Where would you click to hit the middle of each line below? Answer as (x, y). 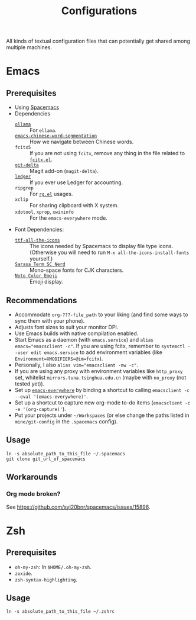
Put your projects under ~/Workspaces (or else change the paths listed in (102, 415)
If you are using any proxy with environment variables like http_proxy (99, 371)
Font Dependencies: (39, 230)
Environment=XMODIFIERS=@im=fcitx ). (59, 359)
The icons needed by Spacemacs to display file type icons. (101, 246)
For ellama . (43, 130)
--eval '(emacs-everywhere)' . (51, 396)
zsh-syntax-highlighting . (46, 579)
